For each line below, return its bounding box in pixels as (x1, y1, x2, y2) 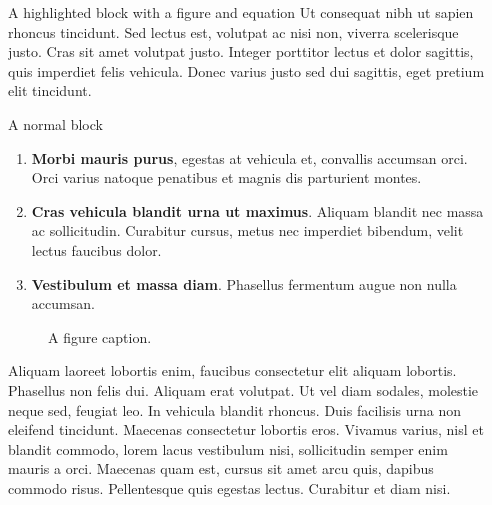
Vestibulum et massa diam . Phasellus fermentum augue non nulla (31, 273, 457, 294)
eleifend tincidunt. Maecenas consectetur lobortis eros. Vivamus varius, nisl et (8, 419, 484, 440)
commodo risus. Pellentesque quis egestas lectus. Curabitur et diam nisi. (8, 477, 451, 498)
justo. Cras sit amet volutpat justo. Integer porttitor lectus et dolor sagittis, (8, 41, 474, 62)
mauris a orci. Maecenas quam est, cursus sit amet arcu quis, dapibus (8, 458, 434, 479)
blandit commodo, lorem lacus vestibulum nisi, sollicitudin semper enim (8, 438, 448, 459)
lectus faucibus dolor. (31, 239, 162, 260)
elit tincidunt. (8, 80, 92, 101)
